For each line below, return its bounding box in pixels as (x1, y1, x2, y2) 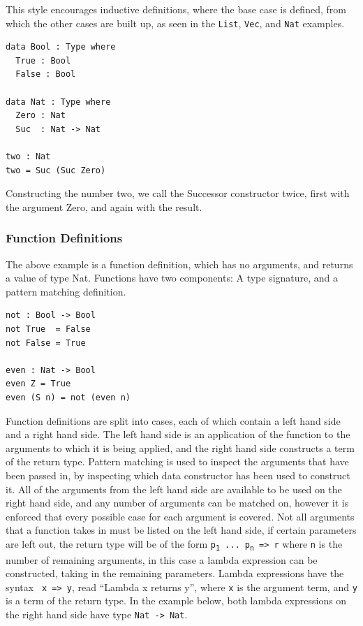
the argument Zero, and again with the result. (6, 199, 202, 214)
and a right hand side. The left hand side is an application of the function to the (6, 427, 350, 442)
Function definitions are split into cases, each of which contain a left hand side (6, 413, 341, 428)
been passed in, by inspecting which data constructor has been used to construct (6, 467, 350, 482)
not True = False (6, 323, 91, 334)
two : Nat (6, 152, 51, 161)
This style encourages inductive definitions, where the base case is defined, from (6, 2, 346, 16)
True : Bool (15, 55, 71, 66)
